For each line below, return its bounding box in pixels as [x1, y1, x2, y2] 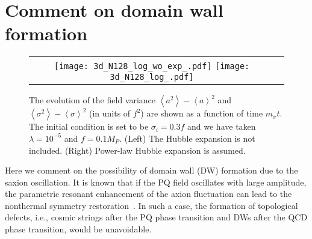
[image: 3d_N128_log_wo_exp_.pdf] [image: [54, 61, 250, 71]
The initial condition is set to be [29, 120, 149, 133]
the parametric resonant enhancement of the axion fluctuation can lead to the [5, 187, 292, 200]
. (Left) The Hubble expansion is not [119, 132, 255, 144]
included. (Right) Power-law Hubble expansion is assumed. [29, 144, 246, 156]
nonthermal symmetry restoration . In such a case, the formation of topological [5, 199, 298, 211]
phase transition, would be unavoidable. [5, 223, 152, 235]
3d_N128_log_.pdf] [110, 72, 194, 82]
